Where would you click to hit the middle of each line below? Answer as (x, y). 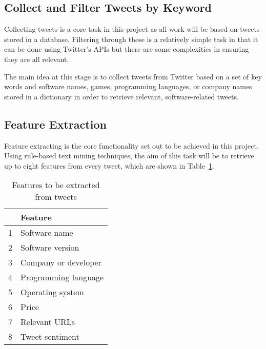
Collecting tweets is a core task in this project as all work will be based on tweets (132, 29)
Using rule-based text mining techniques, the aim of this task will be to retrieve (129, 156)
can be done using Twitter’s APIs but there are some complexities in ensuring (127, 49)
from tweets (56, 197)
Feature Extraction (55, 124)
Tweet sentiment (50, 337)
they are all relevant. (37, 59)
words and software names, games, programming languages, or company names (128, 86)
